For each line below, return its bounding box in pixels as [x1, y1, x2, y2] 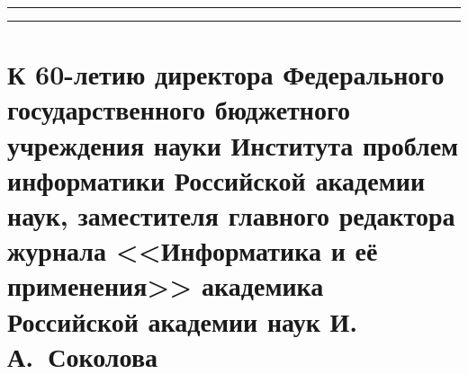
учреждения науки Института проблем [7, 126, 459, 163]
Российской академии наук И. [7, 302, 358, 339]
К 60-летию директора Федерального [7, 56, 445, 93]
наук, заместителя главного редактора [7, 196, 455, 233]
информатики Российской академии [7, 161, 426, 198]
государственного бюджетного [7, 91, 351, 128]
